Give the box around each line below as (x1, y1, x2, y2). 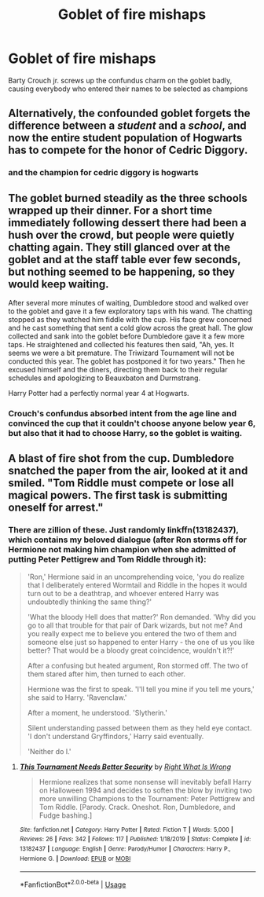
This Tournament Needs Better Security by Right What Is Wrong (19, 762, 232, 771)
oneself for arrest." (8, 501, 104, 514)
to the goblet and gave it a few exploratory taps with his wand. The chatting (8, 306, 253, 316)
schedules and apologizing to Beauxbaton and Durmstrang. (8, 373, 201, 383)
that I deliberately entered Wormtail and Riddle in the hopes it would (27, 580, 247, 590)
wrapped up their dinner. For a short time (8, 203, 213, 217)
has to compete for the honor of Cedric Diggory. (8, 144, 248, 157)
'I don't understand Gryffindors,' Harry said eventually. (27, 731, 204, 741)
